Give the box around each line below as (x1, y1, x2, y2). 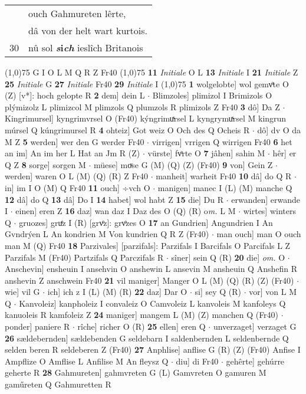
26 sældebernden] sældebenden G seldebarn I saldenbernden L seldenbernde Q (5, 331, 289, 344)
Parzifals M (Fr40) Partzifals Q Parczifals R (5, 251, 164, 263)
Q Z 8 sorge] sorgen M (5, 158, 86, 170)
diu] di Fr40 (176, 354, 219, 367)
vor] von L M (249, 285, 297, 298)
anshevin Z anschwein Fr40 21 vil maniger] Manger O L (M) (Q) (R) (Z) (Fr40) (5, 274, 294, 286)
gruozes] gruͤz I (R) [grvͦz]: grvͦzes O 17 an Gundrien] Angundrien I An (19, 216, 273, 228)
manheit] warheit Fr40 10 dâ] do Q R (156, 170, 292, 182)
